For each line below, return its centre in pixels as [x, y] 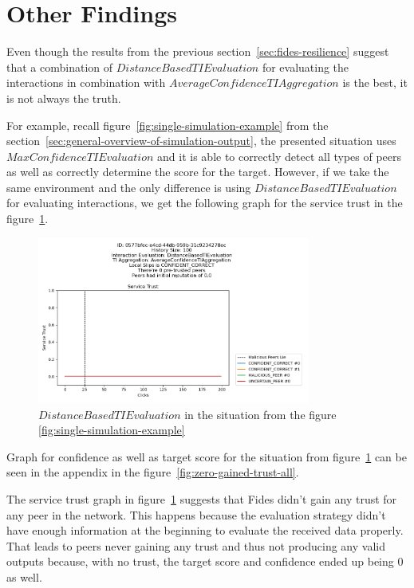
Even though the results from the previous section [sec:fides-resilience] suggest [198, 51]
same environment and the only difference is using [129, 187]
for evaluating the [306, 67]
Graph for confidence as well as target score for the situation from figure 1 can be [207, 456]
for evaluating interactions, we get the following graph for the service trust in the [205, 203]
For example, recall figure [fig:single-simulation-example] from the [168, 125]
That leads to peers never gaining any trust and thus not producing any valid [196, 545]
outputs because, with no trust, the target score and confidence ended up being [200, 561]
